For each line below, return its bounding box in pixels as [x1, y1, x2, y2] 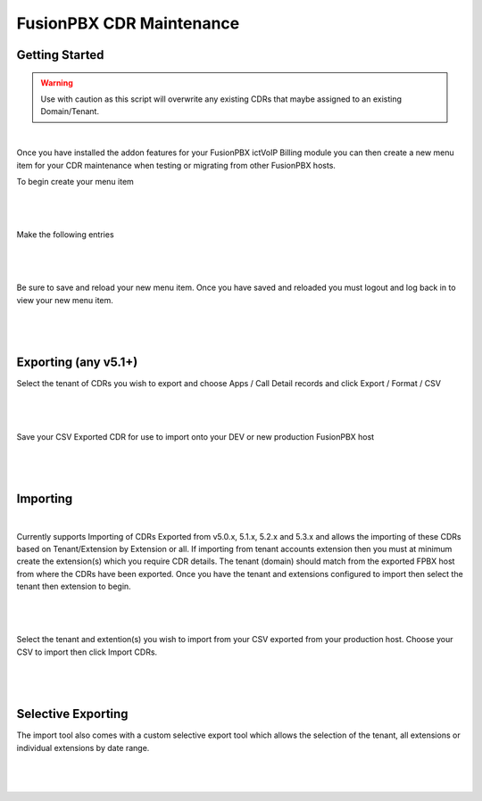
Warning [40, 77, 73, 88]
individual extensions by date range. [16, 742, 150, 753]
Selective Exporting [16, 706, 129, 722]
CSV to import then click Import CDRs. [16, 647, 158, 657]
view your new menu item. [16, 294, 113, 305]
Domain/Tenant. [40, 106, 100, 117]
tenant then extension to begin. [16, 581, 131, 592]
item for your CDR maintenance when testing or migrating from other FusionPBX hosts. [16, 160, 337, 170]
